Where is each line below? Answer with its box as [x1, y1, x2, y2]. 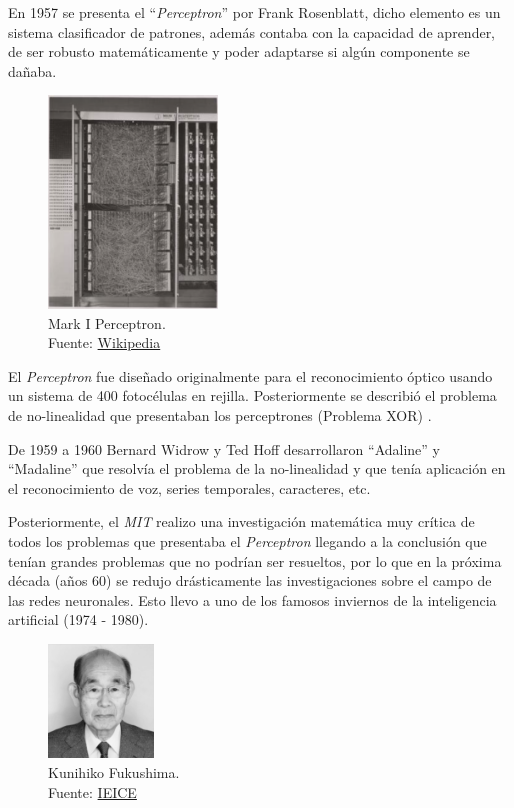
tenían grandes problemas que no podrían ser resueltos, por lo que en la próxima [8, 550, 502, 571]
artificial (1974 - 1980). [8, 609, 149, 630]
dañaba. [8, 60, 57, 81]
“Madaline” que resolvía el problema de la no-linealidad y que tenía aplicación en [8, 458, 506, 479]
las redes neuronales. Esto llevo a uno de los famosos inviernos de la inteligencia [8, 589, 497, 610]
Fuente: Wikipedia [48, 332, 161, 353]
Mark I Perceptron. [48, 312, 166, 333]
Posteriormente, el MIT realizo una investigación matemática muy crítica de [8, 511, 475, 532]
